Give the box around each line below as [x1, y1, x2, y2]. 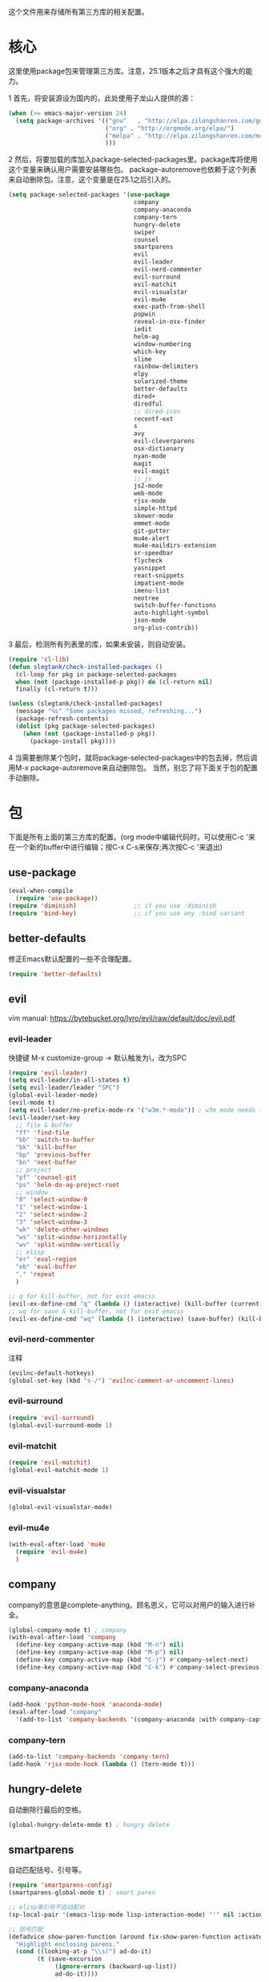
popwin [133, 310, 156, 319]
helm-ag [133, 332, 159, 341]
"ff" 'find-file [15, 1128, 70, 1136]
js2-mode [133, 482, 163, 490]
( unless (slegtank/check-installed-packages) [8, 699, 163, 708]
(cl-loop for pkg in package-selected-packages [15, 670, 178, 679]
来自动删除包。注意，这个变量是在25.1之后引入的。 [8, 175, 175, 185]
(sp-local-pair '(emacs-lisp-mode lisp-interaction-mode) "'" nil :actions [8, 1911, 267, 1919]
